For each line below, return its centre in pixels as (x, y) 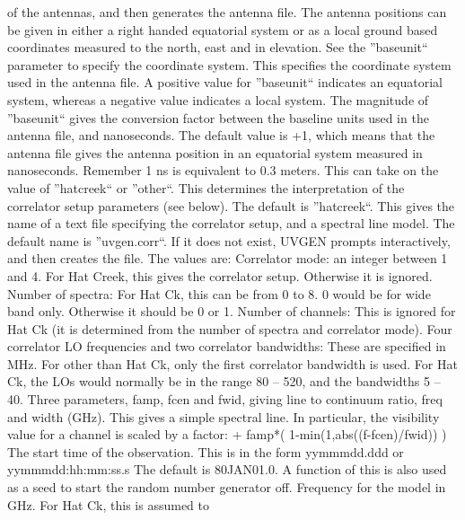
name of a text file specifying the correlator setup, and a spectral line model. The (231, 223)
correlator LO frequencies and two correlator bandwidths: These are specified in (227, 346)
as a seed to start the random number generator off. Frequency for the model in (227, 487)
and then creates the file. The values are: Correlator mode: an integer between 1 (228, 258)
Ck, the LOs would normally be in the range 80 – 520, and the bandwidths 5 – (224, 381)
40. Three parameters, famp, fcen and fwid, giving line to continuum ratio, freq (225, 399)
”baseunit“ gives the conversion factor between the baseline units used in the (218, 117)
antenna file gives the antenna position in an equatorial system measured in (215, 152)
